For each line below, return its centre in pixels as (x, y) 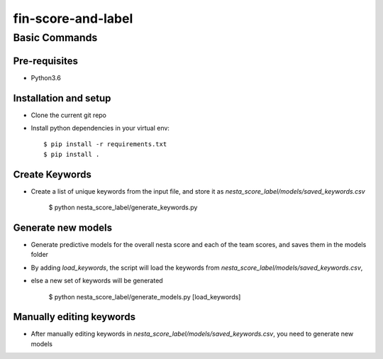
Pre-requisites (45, 61)
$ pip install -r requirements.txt (105, 144)
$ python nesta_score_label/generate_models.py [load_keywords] (145, 297)
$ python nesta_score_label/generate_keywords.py (123, 208)
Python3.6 (46, 77)
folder (40, 255)
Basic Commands (55, 38)
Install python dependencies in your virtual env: (100, 128)
